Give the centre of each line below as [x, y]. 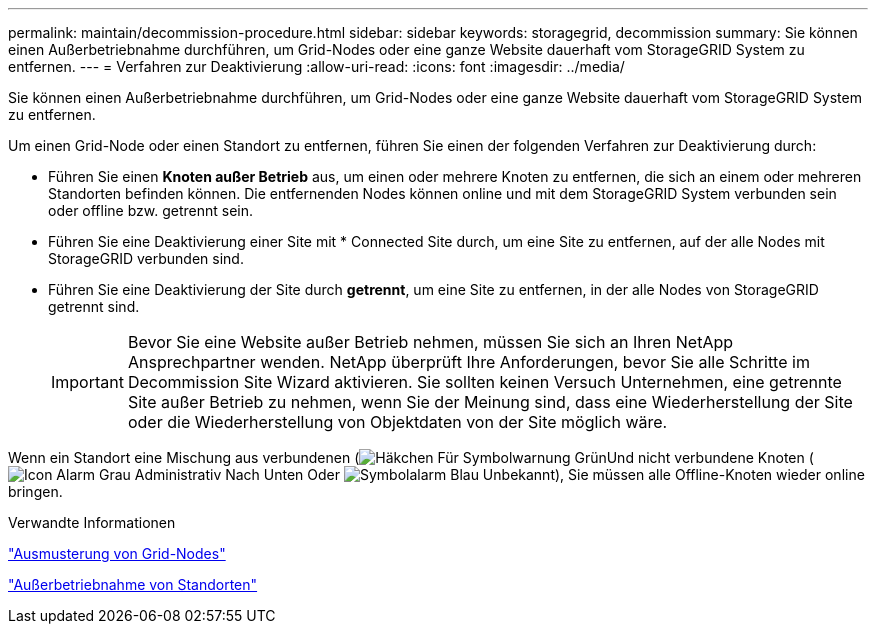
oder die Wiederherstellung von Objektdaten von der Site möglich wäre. [397, 422]
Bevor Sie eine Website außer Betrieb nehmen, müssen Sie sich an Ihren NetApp [430, 342]
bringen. [35, 491]
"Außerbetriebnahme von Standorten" [133, 584]
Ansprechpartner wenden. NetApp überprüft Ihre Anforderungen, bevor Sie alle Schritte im [468, 362]
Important [87, 382]
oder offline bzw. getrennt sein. [151, 210]
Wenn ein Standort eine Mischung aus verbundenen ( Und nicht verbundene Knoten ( [411, 457]
